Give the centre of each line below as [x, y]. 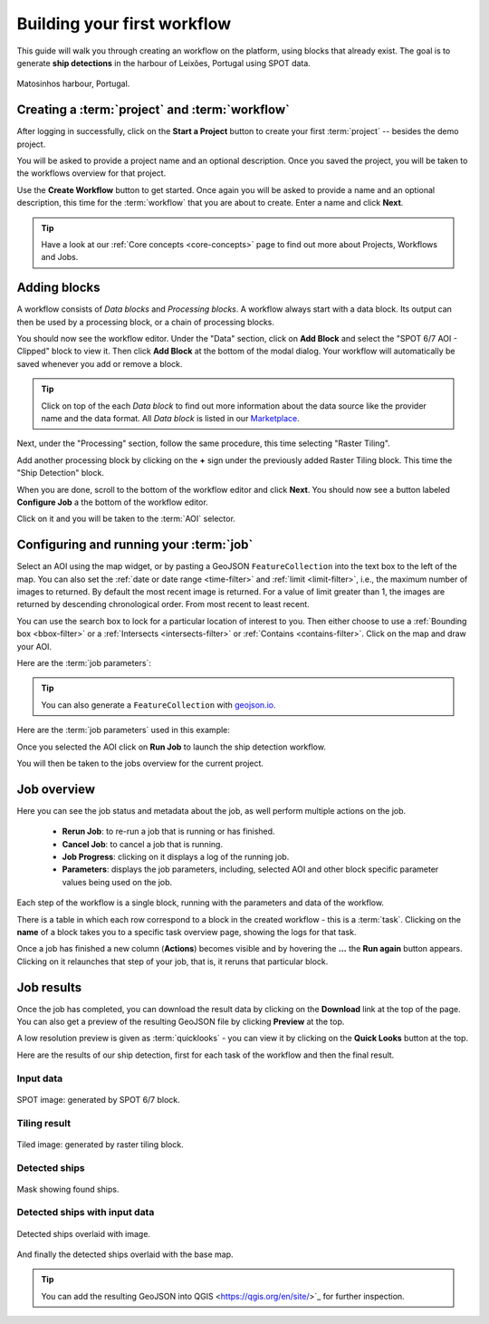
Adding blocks [58, 288]
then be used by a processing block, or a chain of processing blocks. [146, 322]
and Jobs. [60, 257]
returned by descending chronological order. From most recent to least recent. [163, 604]
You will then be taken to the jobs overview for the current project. [140, 763]
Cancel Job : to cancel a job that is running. [143, 844]
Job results [49, 987]
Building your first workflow [124, 24]
